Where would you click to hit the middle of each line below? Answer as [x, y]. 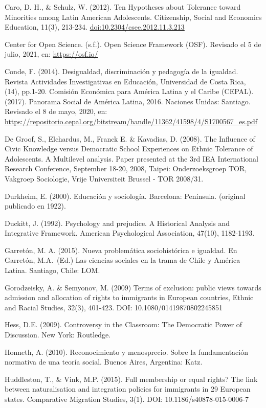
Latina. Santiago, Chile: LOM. [52, 270]
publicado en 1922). [35, 206]
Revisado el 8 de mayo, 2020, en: [56, 111]
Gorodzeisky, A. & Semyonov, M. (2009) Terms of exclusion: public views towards [133, 287]
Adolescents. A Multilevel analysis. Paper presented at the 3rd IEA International [131, 158]
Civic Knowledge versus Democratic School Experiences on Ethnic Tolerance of [129, 149]
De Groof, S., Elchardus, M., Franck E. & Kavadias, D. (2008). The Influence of [130, 138]
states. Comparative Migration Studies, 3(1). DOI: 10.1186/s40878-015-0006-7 [127, 399]
